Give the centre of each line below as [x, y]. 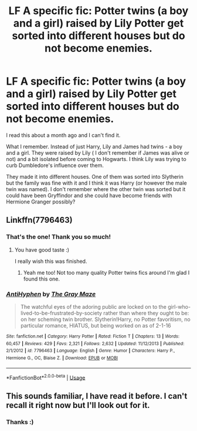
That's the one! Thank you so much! [59, 237]
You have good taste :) [42, 250]
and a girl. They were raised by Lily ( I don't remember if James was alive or [98, 153]
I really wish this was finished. [51, 261]
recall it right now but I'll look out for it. [78, 405]
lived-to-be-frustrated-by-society [61, 313]
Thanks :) [20, 422]
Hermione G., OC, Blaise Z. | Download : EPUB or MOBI [62, 358]
